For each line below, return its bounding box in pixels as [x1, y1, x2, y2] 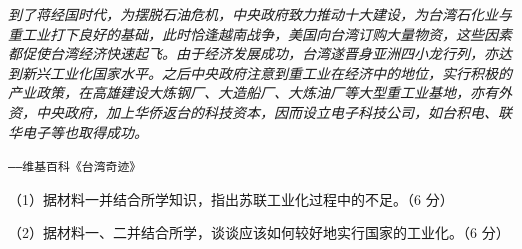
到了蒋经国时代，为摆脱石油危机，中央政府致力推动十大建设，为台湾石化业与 [8, 4, 512, 24]
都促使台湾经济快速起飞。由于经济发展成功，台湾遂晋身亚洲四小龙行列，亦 [8, 43, 498, 64]
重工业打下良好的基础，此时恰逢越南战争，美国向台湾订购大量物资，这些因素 [8, 23, 512, 44]
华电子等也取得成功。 [8, 121, 148, 142]
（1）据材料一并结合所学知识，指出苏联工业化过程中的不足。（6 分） [8, 188, 454, 209]
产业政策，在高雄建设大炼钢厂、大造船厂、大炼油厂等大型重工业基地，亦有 [8, 82, 498, 103]
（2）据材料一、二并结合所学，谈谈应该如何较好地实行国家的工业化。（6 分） [8, 222, 510, 243]
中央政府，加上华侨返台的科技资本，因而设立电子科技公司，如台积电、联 [35, 101, 512, 122]
